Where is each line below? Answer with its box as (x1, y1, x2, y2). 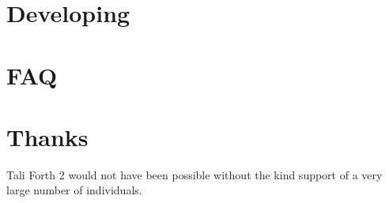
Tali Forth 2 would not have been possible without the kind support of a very (6, 166, 383, 182)
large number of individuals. (6, 182, 142, 198)
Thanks (6, 120, 89, 152)
